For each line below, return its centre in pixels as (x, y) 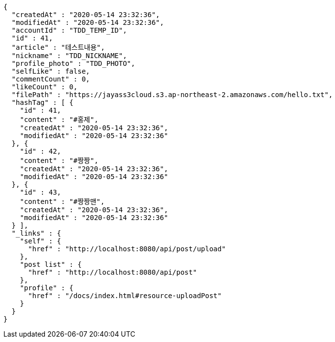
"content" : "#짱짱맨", (62, 201)
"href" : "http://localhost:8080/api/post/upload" (127, 249)
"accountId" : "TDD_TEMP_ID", (69, 30)
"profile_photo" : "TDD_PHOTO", (73, 63)
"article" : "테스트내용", (58, 47)
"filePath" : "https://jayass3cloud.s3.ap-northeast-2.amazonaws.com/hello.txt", (172, 95)
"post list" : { (51, 264)
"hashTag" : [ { (42, 102)
